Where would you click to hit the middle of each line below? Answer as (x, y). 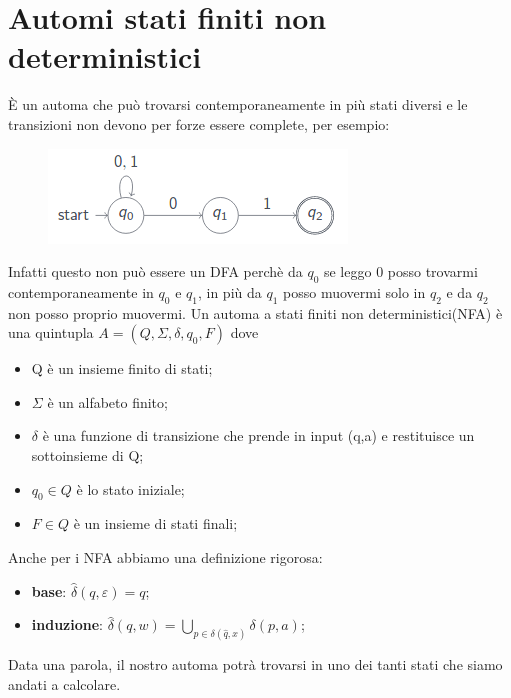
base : (49, 590)
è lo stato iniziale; (130, 488)
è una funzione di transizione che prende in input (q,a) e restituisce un (258, 435)
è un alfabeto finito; (107, 401)
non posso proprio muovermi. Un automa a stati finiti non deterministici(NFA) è (255, 312)
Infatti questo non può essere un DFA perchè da (155, 271)
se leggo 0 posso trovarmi (400, 271)
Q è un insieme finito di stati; (122, 368)
